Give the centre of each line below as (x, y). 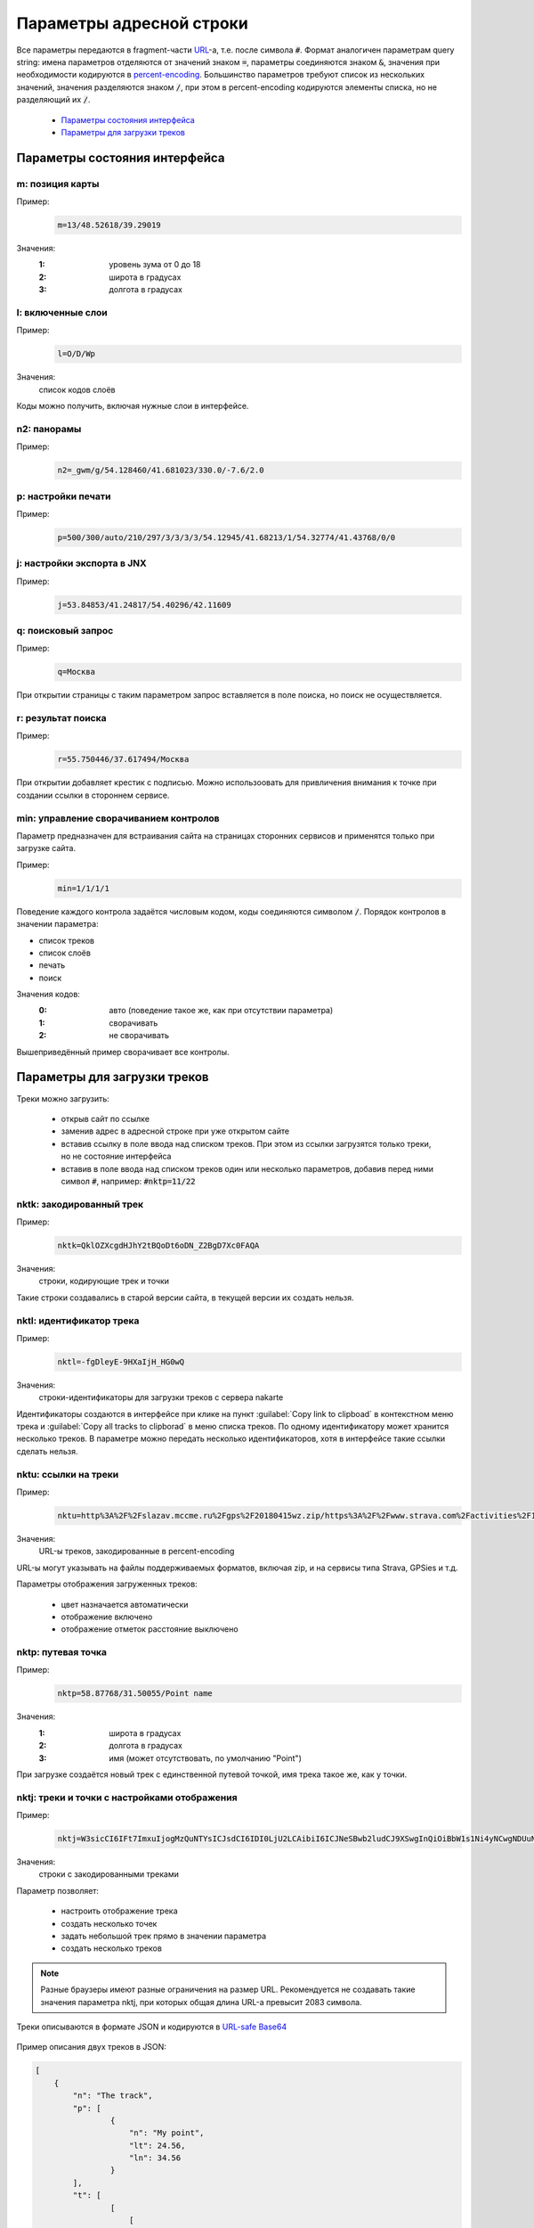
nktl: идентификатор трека (78, 1321)
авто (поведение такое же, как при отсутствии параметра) (221, 1011)
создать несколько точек (109, 1923)
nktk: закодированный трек (80, 1204)
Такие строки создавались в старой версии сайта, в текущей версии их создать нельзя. (186, 1298)
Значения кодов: (48, 995)
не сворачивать (139, 1036)
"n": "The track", (113, 2096)
